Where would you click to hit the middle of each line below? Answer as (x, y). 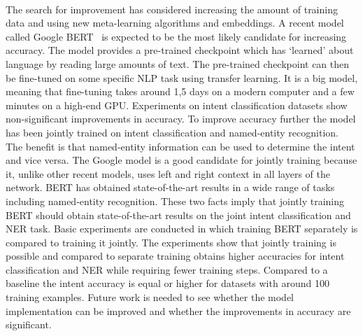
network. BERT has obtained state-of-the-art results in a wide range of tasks (170, 187)
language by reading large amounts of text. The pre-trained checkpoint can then (178, 63)
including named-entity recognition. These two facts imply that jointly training (175, 201)
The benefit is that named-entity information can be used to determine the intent (180, 146)
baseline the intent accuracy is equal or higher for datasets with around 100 (168, 283)
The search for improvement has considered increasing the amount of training (172, 9)
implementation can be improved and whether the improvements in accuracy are (178, 310)
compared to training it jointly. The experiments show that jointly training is (171, 242)
